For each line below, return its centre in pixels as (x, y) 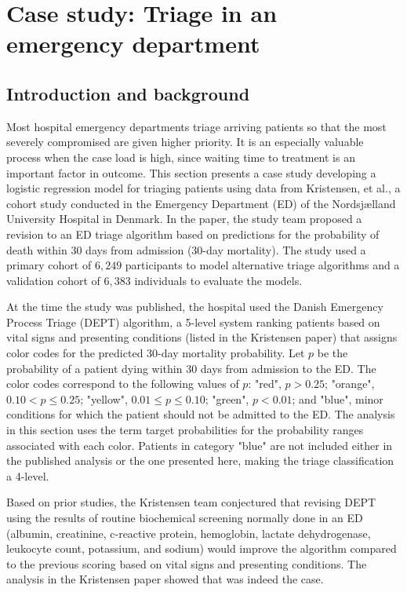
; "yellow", (104, 398)
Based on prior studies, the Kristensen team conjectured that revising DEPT (191, 502)
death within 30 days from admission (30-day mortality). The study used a (186, 249)
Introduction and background (128, 93)
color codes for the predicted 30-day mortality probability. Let (156, 353)
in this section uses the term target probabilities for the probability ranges (185, 430)
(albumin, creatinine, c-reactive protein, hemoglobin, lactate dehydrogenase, (189, 533)
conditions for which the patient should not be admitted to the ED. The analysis (201, 414)
